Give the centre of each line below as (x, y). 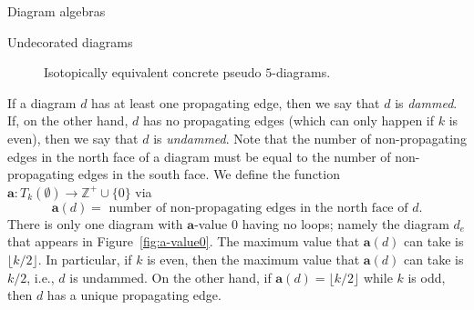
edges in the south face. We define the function (209, 174)
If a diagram (42, 102)
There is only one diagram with (95, 223)
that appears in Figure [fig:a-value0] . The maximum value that (184, 241)
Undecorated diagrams (70, 41)
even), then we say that (73, 138)
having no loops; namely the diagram (345, 223)
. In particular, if (85, 259)
